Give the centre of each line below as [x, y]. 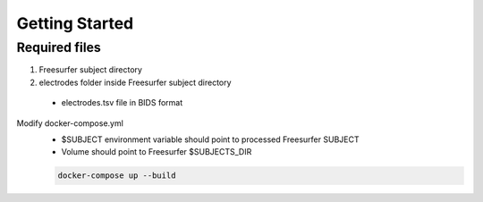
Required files [59, 47]
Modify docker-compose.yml [70, 123]
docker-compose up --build [117, 176]
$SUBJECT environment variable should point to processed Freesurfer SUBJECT [210, 139]
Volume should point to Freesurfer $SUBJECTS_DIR [157, 152]
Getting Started [75, 23]
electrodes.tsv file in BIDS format [122, 103]
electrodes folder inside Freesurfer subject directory [135, 82]
